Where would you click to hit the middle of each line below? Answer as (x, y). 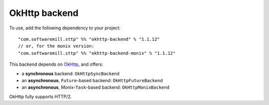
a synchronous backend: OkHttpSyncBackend (70, 73)
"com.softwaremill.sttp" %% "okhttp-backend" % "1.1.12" (89, 39)
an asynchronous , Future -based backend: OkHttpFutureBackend (92, 80)
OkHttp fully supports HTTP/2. (41, 97)
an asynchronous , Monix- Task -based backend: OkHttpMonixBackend (95, 88)
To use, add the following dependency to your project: (65, 28)
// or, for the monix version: (56, 46)
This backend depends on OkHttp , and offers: (56, 64)
